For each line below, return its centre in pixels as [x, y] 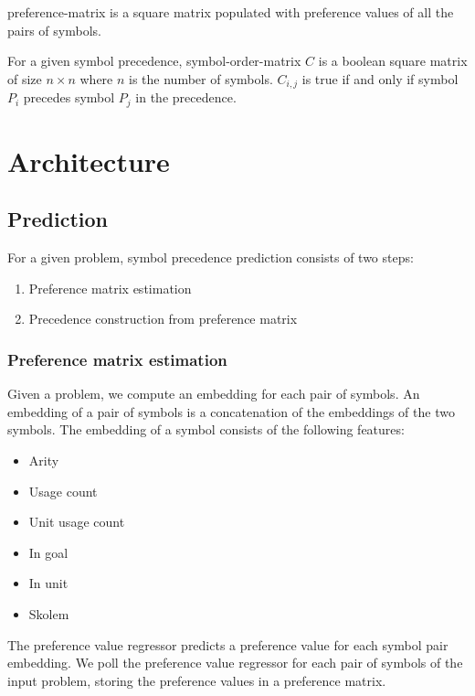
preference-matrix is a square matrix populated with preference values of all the [231, 12]
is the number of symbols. [201, 78]
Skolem [49, 614]
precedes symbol [69, 97]
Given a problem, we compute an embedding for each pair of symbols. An [214, 394]
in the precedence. [186, 97]
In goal [48, 552]
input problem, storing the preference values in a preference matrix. [197, 680]
